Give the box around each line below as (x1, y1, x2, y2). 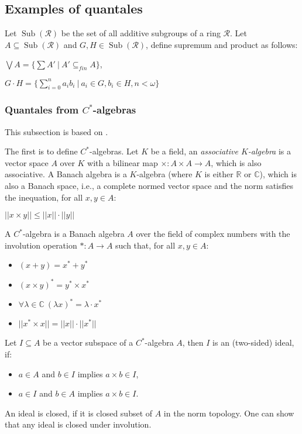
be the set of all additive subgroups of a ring (61, 27, 221, 39)
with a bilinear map (87, 156, 158, 168)
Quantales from (5, 102, 79, 117)
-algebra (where (136, 168, 193, 180)
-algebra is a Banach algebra (22, 228, 125, 240)
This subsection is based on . (5, 125, 108, 137)
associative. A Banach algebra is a (5, 168, 127, 180)
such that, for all (115, 239, 176, 251)
